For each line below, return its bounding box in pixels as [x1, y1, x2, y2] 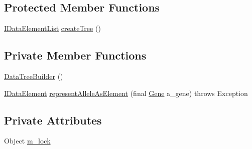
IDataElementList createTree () [4, 23, 101, 33]
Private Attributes [4, 112, 102, 127]
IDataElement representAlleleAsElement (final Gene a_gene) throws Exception [4, 87, 248, 98]
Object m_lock [4, 135, 51, 146]
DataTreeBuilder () [4, 71, 63, 81]
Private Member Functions [4, 47, 147, 63]
